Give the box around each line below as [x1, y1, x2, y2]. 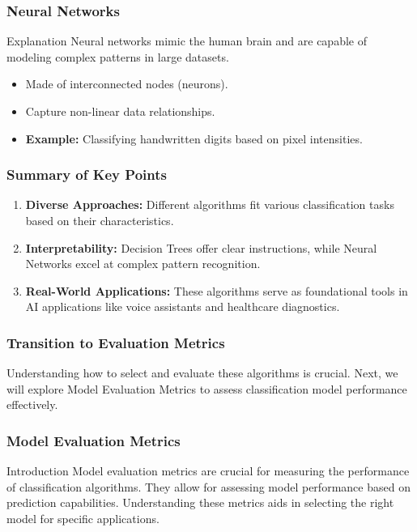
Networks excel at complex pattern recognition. [25, 255, 261, 272]
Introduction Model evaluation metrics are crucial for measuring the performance [6, 462, 410, 479]
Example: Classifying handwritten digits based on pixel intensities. [25, 130, 363, 147]
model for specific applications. [6, 509, 160, 526]
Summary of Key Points [6, 164, 167, 185]
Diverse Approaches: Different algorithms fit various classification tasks [25, 196, 394, 213]
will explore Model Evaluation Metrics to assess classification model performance [6, 380, 407, 397]
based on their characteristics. [25, 212, 174, 228]
